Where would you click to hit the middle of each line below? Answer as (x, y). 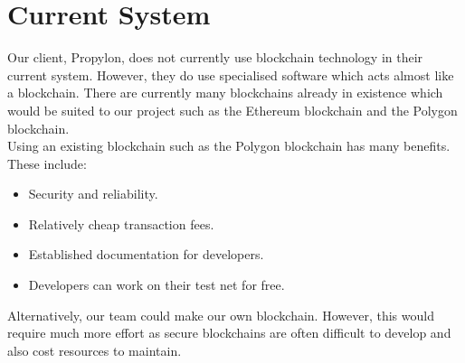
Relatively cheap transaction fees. (121, 223)
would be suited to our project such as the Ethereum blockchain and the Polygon (232, 110)
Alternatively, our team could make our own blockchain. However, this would (221, 315)
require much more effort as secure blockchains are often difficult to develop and (229, 333)
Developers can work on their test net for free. (157, 285)
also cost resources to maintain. (95, 350)
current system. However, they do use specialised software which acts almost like (231, 74)
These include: (47, 163)
